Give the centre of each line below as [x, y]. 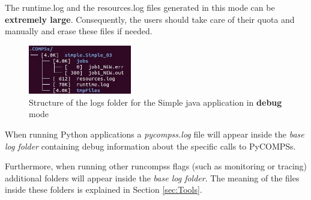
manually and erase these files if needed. [79, 31]
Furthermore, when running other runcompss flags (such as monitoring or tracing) [156, 166]
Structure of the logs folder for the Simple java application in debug [155, 102]
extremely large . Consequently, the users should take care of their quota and [150, 19]
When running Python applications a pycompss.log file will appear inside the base [155, 134]
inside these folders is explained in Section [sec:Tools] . [104, 189]
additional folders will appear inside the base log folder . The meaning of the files [152, 177]
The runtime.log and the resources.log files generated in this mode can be [140, 7]
